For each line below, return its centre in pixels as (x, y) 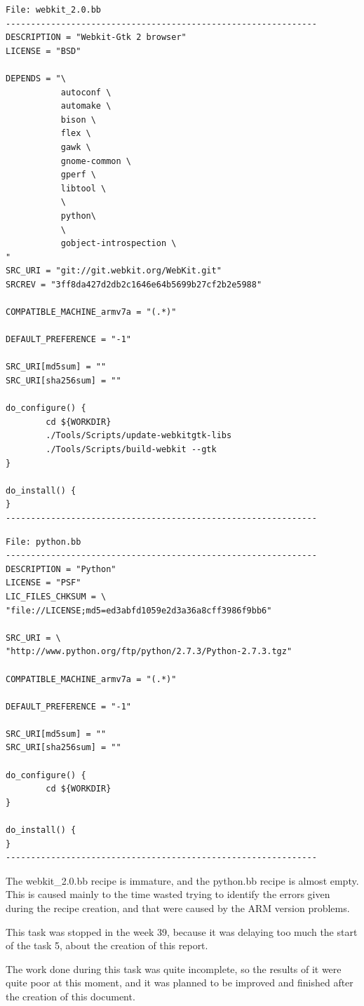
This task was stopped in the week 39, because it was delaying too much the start (182, 931)
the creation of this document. (70, 996)
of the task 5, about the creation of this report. (107, 945)
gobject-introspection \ (119, 244)
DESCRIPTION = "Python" (61, 569)
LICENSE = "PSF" (43, 583)
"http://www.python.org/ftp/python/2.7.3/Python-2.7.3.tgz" (149, 652)
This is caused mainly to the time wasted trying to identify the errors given (168, 894)
